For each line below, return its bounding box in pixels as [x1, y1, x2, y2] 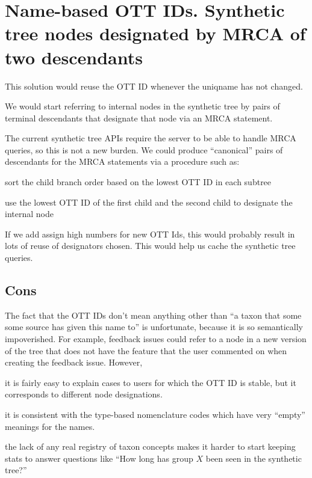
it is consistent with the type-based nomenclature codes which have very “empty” [5, 408, 305, 420]
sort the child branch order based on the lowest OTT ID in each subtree [5, 176, 272, 188]
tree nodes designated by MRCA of [5, 21, 306, 46]
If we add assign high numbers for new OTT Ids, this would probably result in [5, 227, 295, 240]
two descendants [5, 44, 143, 69]
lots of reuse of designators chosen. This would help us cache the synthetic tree [5, 239, 296, 252]
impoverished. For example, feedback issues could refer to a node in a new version [5, 332, 307, 345]
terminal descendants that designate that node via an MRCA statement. [5, 111, 273, 124]
